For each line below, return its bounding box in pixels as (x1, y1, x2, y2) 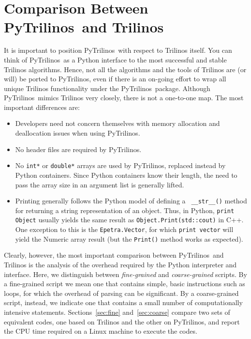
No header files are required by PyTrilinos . (15, 144, 142, 154)
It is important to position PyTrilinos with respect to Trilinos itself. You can (4, 45, 232, 55)
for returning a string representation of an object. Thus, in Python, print (15, 205, 235, 215)
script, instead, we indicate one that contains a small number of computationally (4, 297, 243, 308)
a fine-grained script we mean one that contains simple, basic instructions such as (4, 278, 245, 289)
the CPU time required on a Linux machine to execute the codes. (4, 326, 197, 336)
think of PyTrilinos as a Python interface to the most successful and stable (4, 54, 227, 64)
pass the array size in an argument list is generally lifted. (15, 179, 184, 189)
